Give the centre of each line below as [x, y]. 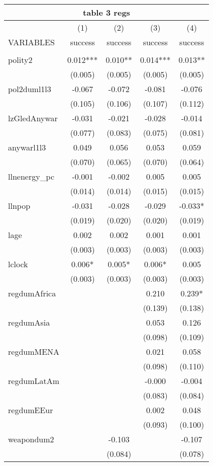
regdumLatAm [34, 381]
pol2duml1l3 [30, 89]
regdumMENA [34, 352]
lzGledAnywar [33, 118]
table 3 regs [106, 12]
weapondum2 [31, 439]
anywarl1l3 [27, 147]
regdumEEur [31, 410]
